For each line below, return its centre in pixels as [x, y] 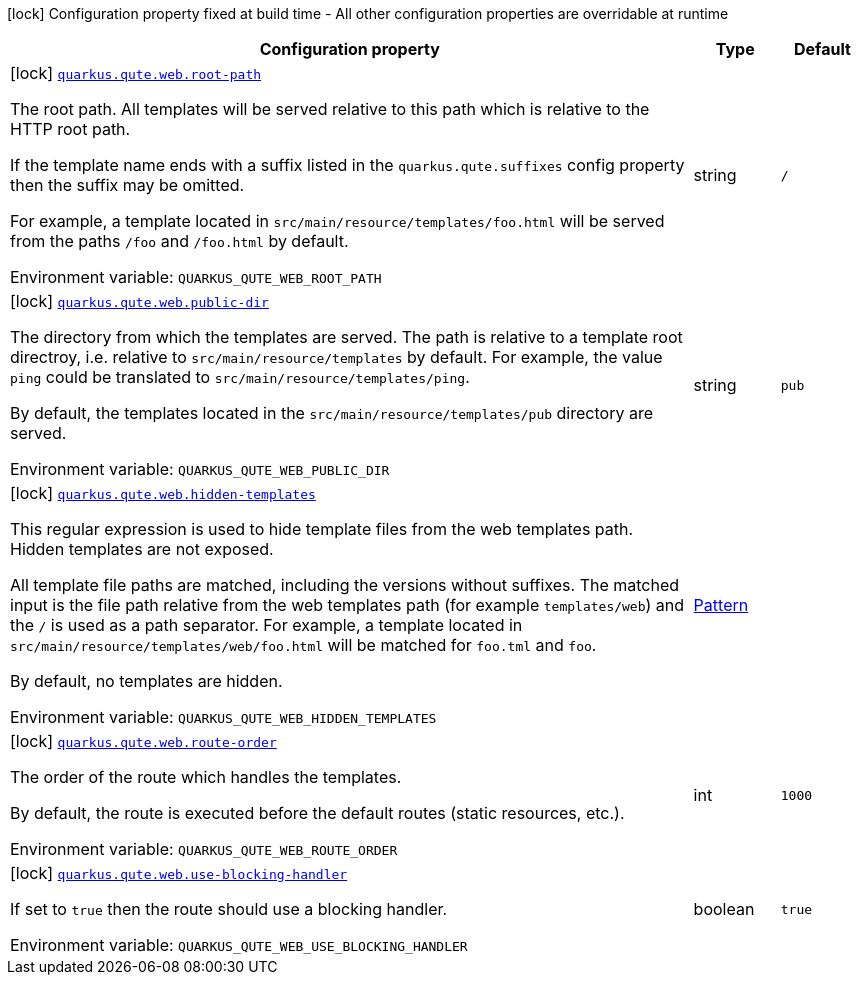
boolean [724, 909]
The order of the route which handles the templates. [206, 777]
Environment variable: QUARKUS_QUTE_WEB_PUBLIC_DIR [200, 469]
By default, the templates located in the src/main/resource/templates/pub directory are [331, 413]
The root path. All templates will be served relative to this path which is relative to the [330, 109]
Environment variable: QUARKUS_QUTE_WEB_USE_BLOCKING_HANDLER [239, 945]
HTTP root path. [70, 129]
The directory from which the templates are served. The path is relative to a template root [346, 337]
